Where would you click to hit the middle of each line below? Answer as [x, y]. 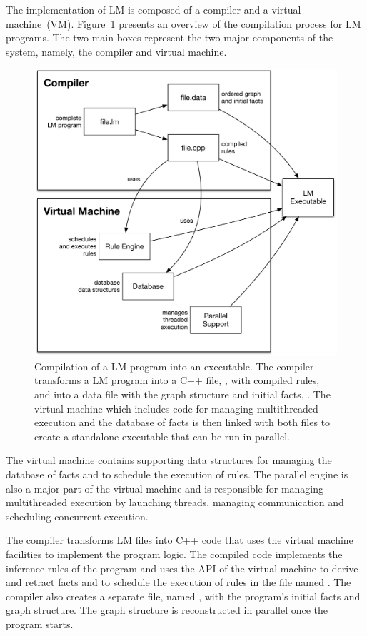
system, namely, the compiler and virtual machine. [116, 51]
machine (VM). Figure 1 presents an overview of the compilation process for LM [183, 23]
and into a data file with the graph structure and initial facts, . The [182, 394]
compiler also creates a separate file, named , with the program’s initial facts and [183, 596]
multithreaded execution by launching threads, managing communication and [175, 502]
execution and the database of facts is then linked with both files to [182, 422]
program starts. [40, 624]
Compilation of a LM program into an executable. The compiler [174, 366]
